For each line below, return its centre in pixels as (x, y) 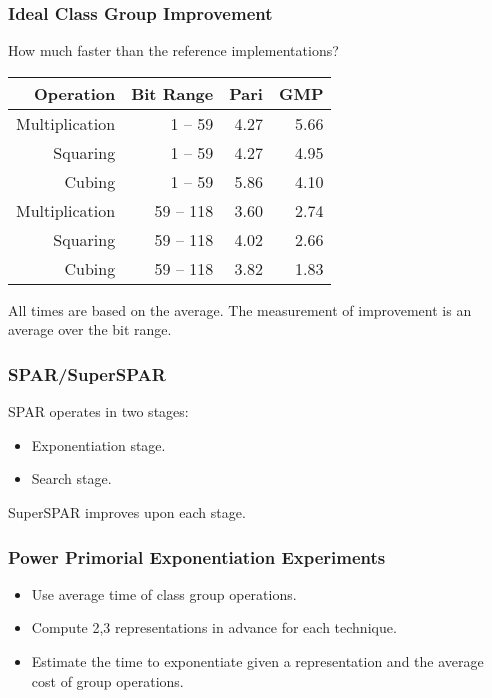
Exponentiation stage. (98, 444)
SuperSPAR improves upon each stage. (127, 512)
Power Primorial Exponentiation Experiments (197, 556)
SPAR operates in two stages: (98, 411)
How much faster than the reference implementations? (173, 50)
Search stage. (71, 478)
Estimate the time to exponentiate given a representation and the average (257, 661)
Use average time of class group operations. (164, 593)
